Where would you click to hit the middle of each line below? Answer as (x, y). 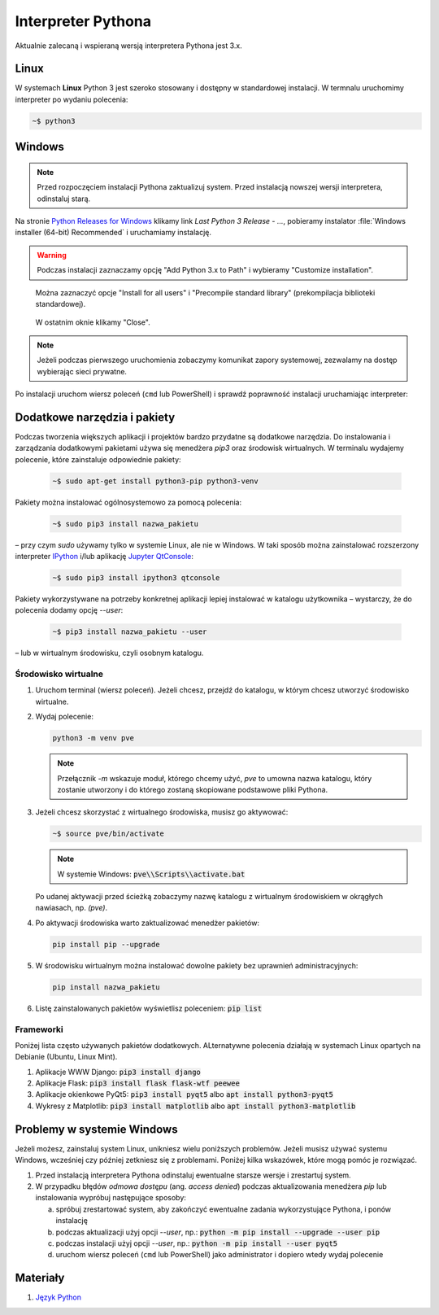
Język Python (58, 1297)
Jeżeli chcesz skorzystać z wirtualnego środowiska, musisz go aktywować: (162, 812)
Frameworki (39, 1029)
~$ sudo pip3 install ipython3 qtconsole (136, 577)
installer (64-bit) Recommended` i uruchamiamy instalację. (113, 233)
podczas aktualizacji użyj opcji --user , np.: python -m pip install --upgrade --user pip (218, 1232)
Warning (52, 255)
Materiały (40, 1278)
